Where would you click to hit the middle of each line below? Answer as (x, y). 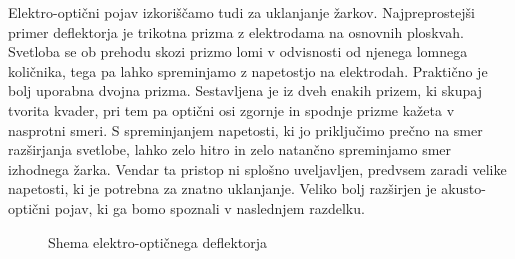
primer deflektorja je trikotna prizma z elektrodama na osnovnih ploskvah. (236, 31)
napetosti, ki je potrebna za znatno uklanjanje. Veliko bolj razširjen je (222, 188)
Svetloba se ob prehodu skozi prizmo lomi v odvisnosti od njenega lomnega (238, 51)
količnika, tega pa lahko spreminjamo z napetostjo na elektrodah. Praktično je (248, 70)
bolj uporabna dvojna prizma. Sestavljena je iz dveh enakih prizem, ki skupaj (245, 90)
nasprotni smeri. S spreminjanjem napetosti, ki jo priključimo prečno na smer (245, 129)
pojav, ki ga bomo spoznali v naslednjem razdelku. (209, 207)
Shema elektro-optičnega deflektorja (158, 241)
